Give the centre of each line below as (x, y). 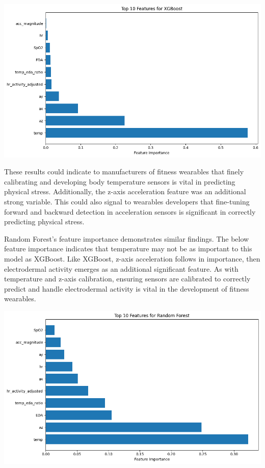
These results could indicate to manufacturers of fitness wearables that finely (124, 172)
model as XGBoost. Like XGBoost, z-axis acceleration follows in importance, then (132, 258)
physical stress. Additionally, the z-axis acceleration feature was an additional (125, 191)
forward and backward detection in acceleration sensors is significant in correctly (130, 211)
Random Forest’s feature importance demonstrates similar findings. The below (127, 238)
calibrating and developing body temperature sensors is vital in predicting (120, 181)
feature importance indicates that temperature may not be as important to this (128, 249)
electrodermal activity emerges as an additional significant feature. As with (121, 268)
